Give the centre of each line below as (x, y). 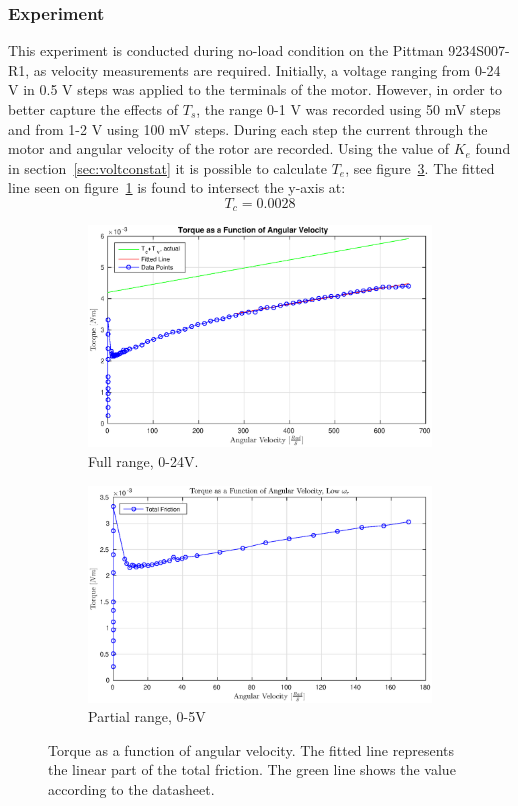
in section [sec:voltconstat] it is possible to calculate (167, 167)
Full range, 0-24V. (143, 461)
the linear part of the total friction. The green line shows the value (252, 769)
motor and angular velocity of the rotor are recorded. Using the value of (228, 148)
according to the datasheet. (131, 789)
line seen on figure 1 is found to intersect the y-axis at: (177, 187)
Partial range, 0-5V (147, 716)
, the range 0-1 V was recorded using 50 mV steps (348, 109)
